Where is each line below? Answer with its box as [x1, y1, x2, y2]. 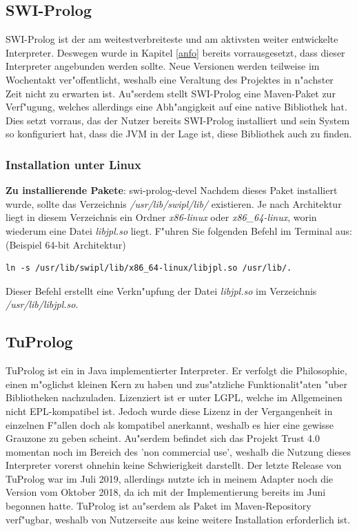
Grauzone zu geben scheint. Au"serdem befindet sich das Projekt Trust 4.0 [6, 431, 320, 445]
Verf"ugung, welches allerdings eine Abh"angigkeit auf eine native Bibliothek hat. [6, 99, 347, 114]
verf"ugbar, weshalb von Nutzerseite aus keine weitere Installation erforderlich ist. [6, 512, 351, 526]
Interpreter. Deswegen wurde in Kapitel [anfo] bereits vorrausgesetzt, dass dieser [6, 45, 345, 59]
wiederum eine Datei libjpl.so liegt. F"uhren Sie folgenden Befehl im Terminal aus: [6, 223, 352, 238]
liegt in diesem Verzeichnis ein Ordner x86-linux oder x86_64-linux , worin [6, 210, 317, 224]
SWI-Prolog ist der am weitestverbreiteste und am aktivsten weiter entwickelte [6, 32, 338, 46]
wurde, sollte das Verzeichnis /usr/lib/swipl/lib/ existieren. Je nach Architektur [6, 196, 342, 211]
